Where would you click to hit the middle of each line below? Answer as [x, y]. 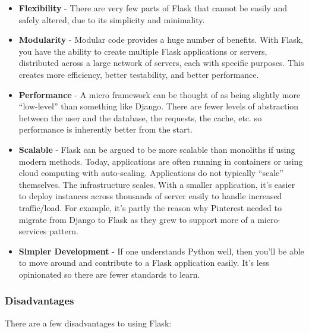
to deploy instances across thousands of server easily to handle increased [150, 196]
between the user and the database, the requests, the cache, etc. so [140, 117]
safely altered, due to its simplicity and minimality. [112, 19]
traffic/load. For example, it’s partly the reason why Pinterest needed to [150, 207]
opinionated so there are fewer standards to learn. [109, 274]
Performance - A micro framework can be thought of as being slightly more [160, 94]
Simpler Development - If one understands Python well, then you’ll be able [161, 251]
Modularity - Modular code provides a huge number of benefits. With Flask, [161, 40]
